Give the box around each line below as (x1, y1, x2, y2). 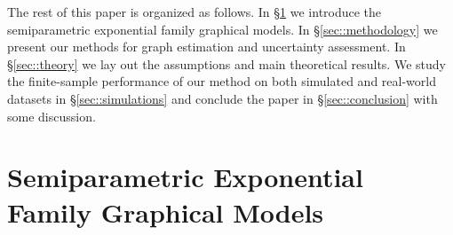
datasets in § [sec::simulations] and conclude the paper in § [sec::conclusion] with (7, 89, 438, 107)
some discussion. (7, 106, 96, 125)
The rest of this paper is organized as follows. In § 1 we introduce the (7, 3, 382, 20)
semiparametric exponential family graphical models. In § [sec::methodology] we (7, 20, 438, 38)
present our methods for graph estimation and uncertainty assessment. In (7, 37, 406, 56)
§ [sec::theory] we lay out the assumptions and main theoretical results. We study (7, 54, 446, 73)
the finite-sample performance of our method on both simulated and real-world (7, 72, 436, 90)
